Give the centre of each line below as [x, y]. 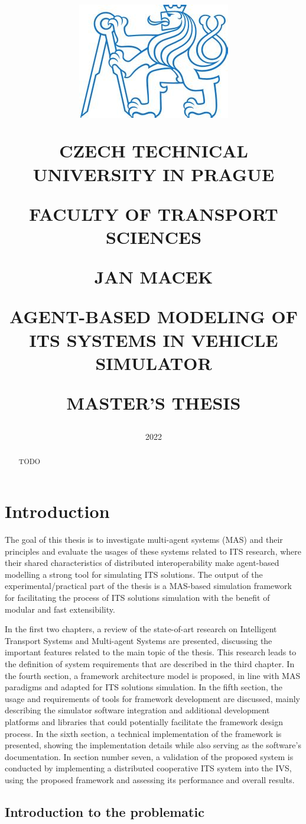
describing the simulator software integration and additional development [137, 710]
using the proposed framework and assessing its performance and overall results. [150, 779]
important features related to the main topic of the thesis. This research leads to [151, 652]
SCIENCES [154, 236]
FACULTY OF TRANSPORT [154, 213]
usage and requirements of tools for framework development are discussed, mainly [153, 698]
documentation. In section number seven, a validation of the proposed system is [149, 756]
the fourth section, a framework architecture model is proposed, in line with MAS [153, 675]
